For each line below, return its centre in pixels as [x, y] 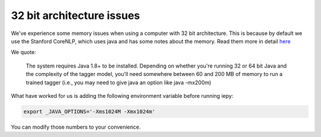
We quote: [24, 52]
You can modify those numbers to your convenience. [76, 127]
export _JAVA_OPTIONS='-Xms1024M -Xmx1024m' [89, 111]
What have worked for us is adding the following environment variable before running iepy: [122, 95]
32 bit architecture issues [75, 15]
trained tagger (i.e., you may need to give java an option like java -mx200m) [119, 82]
